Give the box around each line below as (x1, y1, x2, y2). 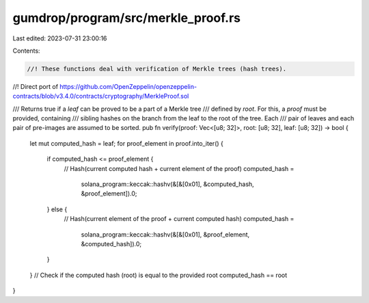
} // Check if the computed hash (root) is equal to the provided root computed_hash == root (29, 271, 287, 279)
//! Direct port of (12, 82, 58, 90)
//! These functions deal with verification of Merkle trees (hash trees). (27, 65, 287, 73)
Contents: (12, 47, 40, 55)
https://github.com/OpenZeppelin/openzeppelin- (59, 82, 197, 90)
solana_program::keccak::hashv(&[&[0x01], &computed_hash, (81, 180, 254, 188)
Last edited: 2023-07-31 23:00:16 (12, 34, 107, 42)
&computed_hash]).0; (81, 239, 142, 248)
